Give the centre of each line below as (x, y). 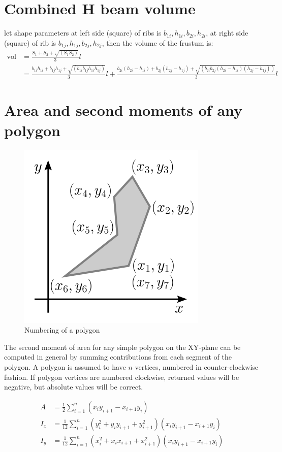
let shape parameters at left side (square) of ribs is (83, 33)
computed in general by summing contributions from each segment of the (118, 357)
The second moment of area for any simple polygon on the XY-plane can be (122, 347)
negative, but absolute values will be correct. (74, 387)
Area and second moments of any (123, 110)
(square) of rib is (30, 42)
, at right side (227, 33)
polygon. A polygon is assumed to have (65, 366)
